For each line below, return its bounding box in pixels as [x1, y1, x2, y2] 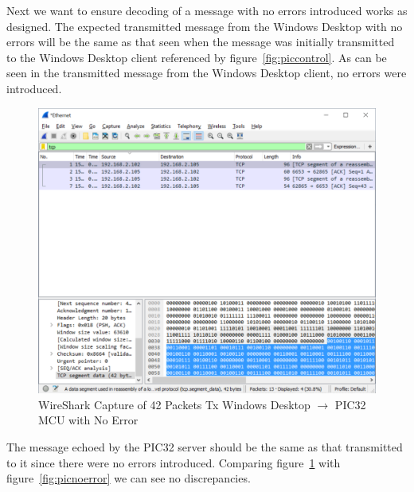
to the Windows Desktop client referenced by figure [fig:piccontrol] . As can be [6, 49, 387, 65]
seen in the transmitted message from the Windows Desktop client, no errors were [6, 64, 407, 81]
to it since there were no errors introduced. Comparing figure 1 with [6, 454, 341, 471]
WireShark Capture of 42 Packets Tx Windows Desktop [38, 396, 310, 412]
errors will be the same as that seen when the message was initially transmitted [6, 33, 395, 50]
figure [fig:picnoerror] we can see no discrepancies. [6, 470, 251, 486]
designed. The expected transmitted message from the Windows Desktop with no [6, 18, 403, 34]
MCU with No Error [38, 412, 139, 428]
